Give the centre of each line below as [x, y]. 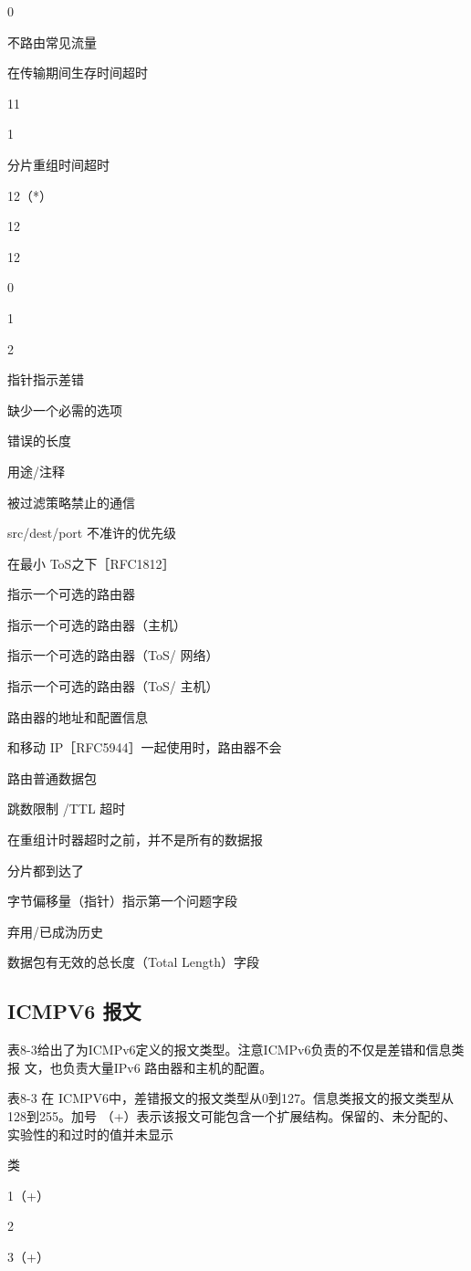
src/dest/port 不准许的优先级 [92, 533]
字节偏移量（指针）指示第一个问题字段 [122, 901]
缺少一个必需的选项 [65, 410]
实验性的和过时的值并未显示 [90, 1134]
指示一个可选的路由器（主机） [97, 624]
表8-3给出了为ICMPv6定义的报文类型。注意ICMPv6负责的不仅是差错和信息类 [236, 1050]
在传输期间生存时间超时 [78, 73]
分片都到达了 [46, 870]
